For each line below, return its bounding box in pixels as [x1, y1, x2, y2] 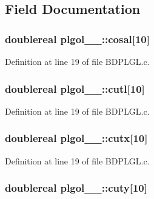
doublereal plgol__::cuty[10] [5, 180, 147, 195]
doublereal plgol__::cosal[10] [5, 31, 150, 46]
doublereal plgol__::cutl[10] [5, 81, 145, 96]
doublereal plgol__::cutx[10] [5, 130, 148, 146]
